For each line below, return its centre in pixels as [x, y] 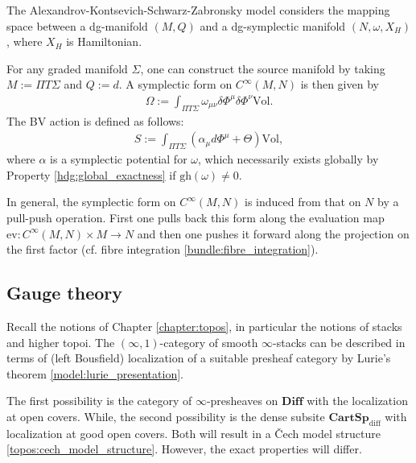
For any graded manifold [67, 68]
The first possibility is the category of [99, 401]
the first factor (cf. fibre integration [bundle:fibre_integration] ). [163, 249]
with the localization [357, 401]
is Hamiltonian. [104, 41]
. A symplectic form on [175, 84]
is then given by [340, 84]
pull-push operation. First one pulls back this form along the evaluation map [196, 217]
